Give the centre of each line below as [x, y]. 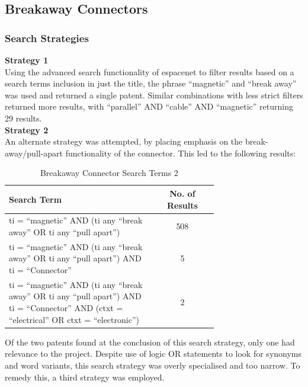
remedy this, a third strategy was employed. [85, 377]
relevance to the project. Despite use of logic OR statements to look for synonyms [153, 354]
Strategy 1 [27, 60]
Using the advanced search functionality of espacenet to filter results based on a [150, 71]
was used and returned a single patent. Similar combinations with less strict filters [154, 95]
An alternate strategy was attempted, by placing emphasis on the [124, 141]
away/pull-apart [34, 153]
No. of [182, 193]
